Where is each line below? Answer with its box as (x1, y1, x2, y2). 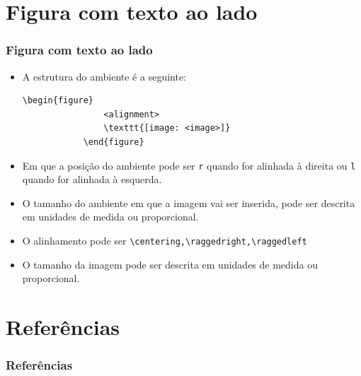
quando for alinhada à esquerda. (22, 172, 162, 187)
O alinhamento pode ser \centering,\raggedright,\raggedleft (22, 233, 307, 247)
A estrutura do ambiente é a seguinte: (22, 69, 187, 83)
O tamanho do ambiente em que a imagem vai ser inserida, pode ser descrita (22, 195, 355, 210)
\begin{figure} (22, 95, 94, 106)
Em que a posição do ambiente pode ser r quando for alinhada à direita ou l (22, 158, 356, 172)
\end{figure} (83, 136, 144, 147)
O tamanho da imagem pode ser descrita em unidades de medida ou (22, 257, 318, 271)
